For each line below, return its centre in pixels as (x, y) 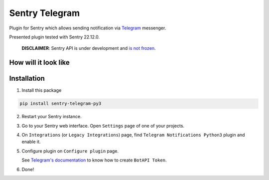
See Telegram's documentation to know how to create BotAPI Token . (94, 160)
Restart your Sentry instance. (52, 117)
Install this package (42, 90)
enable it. (31, 142)
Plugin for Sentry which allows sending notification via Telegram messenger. (88, 28)
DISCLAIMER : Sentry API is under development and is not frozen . (89, 48)
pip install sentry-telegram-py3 (61, 104)
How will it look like (39, 63)
